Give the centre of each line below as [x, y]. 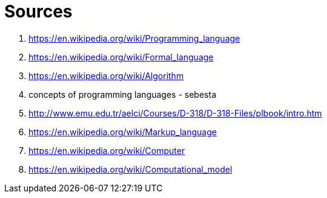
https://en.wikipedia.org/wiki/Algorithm [106, 75]
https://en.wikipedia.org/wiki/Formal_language [121, 57]
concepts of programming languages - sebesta [123, 94]
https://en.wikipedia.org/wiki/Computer [107, 150]
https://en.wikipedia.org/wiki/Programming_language [134, 38]
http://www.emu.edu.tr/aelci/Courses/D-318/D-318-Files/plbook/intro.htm [175, 113]
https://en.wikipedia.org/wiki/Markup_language [123, 132]
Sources [38, 11]
